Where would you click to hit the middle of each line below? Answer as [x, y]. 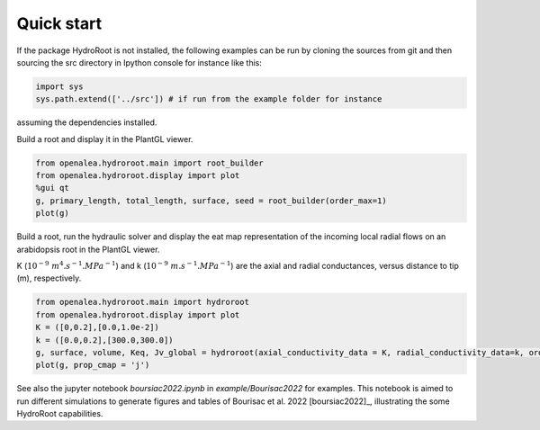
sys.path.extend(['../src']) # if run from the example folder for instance [209, 99]
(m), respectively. [49, 278]
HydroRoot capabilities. [60, 414]
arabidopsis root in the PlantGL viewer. [88, 249]
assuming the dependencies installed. [87, 122]
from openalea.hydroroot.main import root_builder [150, 163]
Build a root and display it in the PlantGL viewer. [105, 139]
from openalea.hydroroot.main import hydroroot [142, 302]
